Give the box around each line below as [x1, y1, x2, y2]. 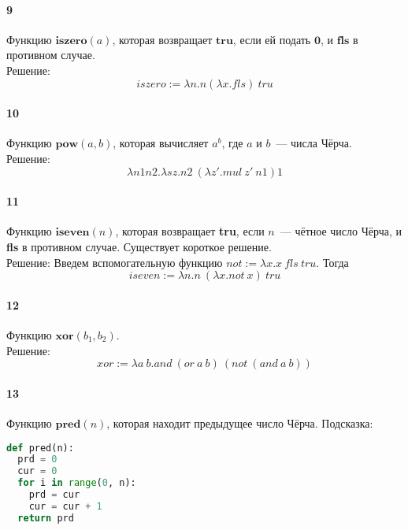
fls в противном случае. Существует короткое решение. [6, 238, 272, 254]
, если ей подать [232, 31, 311, 47]
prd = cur [28, 489, 80, 501]
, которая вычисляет [113, 135, 209, 151]
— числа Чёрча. [276, 135, 352, 151]
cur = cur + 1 [28, 500, 102, 512]
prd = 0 [17, 454, 57, 465]
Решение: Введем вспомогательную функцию [6, 254, 223, 270]
